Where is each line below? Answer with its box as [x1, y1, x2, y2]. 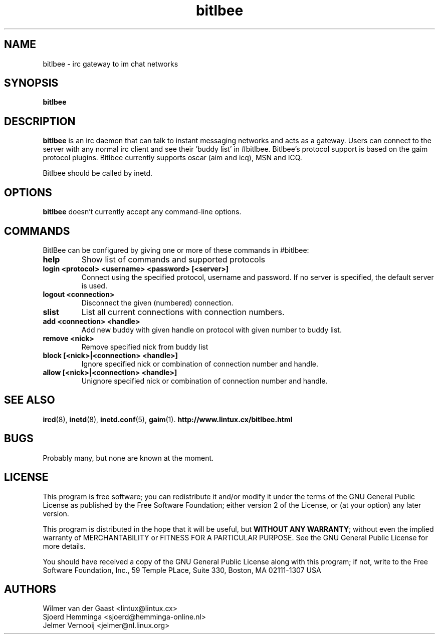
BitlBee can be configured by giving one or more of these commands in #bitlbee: [43, 245, 309, 254]
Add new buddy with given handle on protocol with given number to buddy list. [81, 325, 342, 334]
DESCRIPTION [4, 115, 76, 128]
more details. [43, 541, 86, 550]
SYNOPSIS [4, 77, 59, 90]
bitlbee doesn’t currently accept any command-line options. [43, 207, 242, 216]
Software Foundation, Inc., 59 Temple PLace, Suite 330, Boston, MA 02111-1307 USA [43, 565, 321, 574]
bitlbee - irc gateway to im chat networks [43, 59, 178, 68]
